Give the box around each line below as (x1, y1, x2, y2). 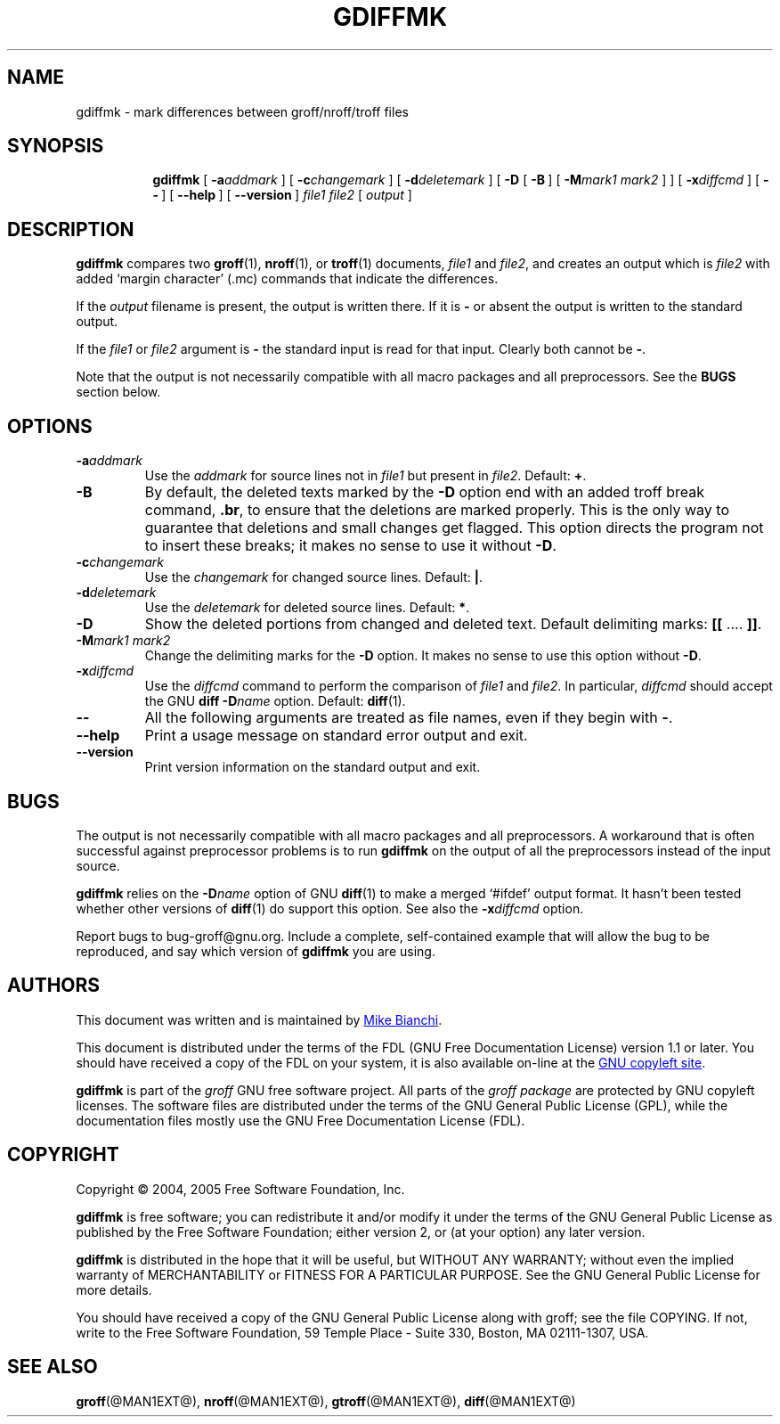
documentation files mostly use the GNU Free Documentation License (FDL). (76, 1112, 525, 1128)
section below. (76, 384, 161, 400)
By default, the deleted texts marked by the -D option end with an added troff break (144, 483, 705, 502)
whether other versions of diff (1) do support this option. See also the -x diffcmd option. (76, 900, 584, 916)
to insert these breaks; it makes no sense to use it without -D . (144, 536, 557, 555)
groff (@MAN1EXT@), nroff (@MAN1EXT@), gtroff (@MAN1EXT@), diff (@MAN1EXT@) (76, 1393, 576, 1409)
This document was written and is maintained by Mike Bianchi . (76, 1011, 443, 1027)
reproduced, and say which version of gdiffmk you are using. (76, 943, 435, 959)
